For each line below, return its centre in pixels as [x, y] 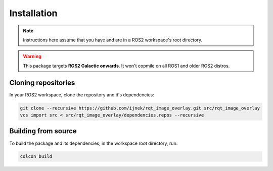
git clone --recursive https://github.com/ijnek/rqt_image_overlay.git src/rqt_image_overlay [140, 108]
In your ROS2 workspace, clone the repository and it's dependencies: [82, 95]
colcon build [36, 157]
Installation [33, 13]
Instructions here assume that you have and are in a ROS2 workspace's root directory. [112, 40]
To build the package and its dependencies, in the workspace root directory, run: [94, 143]
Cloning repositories [42, 82]
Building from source [43, 131]
